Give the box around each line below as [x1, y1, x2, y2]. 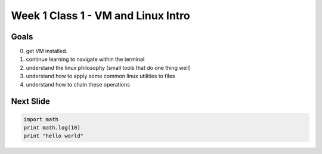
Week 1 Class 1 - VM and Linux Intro [11, 9, 190, 22]
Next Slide [11, 96, 51, 107]
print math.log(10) [23, 124, 80, 131]
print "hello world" [23, 133, 83, 140]
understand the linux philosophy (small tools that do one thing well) [26, 64, 191, 71]
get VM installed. [26, 48, 68, 55]
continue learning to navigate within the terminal [26, 56, 145, 63]
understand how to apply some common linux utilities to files [26, 72, 175, 80]
